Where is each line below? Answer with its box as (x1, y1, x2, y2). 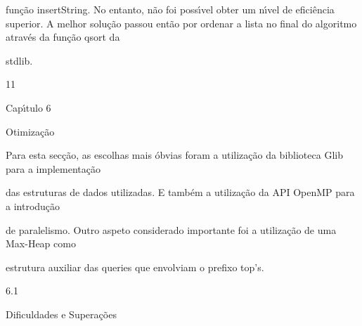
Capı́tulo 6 (6, 100, 51, 115)
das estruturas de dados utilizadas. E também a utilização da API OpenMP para (6, 185, 355, 200)
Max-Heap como (6, 236, 76, 251)
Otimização (6, 124, 55, 138)
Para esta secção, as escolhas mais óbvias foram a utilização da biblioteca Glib (6, 148, 343, 162)
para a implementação (6, 161, 101, 176)
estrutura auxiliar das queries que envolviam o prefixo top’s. (6, 259, 264, 274)
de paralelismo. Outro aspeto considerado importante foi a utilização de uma (6, 222, 337, 237)
